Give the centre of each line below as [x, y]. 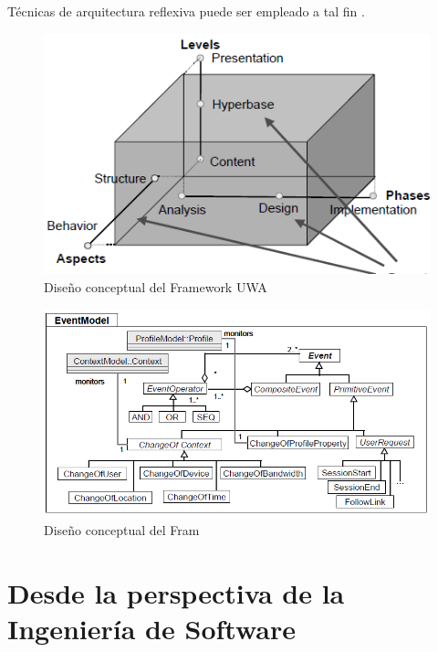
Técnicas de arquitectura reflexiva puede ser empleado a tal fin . [186, 11]
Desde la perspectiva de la [176, 593]
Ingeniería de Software [151, 629]
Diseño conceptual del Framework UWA [156, 287]
